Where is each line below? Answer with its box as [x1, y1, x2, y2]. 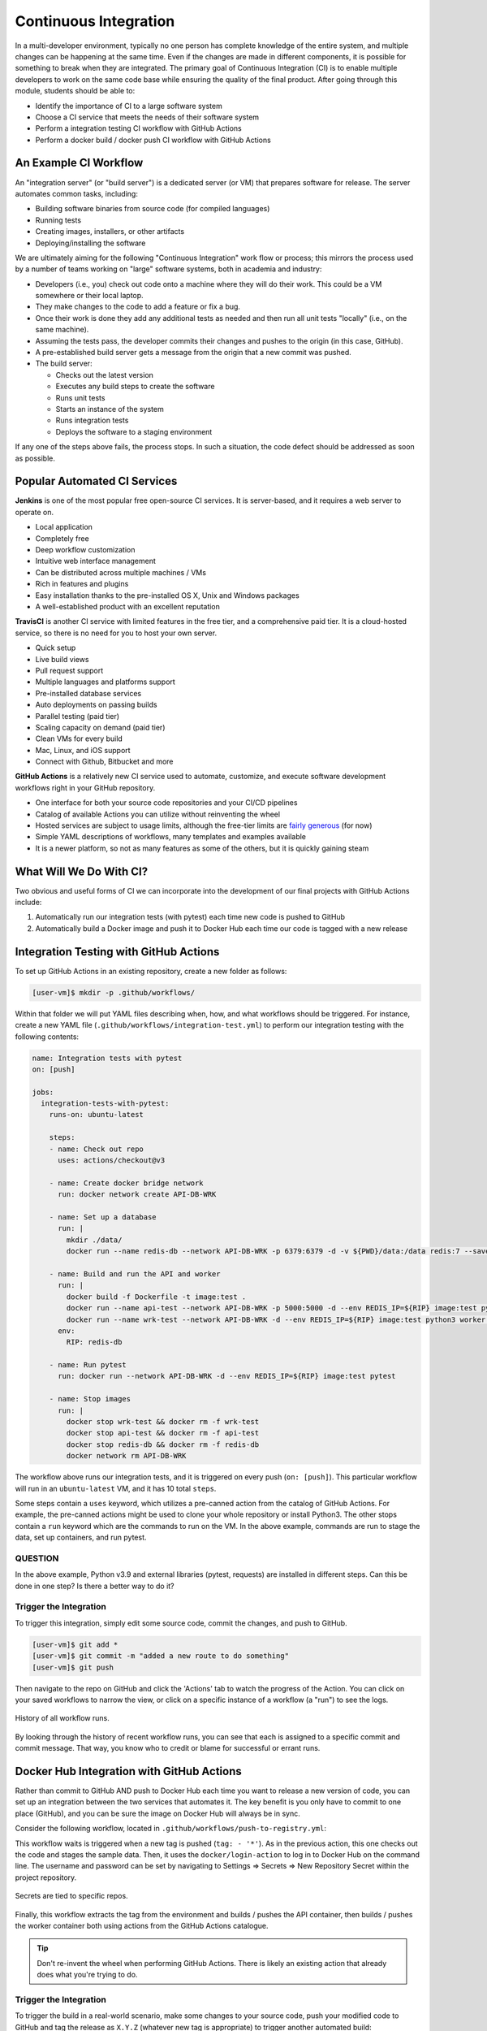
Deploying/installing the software [35, 238, 146, 248]
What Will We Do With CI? [15, 864, 149, 878]
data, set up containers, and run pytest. [15, 1532, 147, 1543]
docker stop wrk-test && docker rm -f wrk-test [66, 1418, 260, 1427]
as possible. [15, 453, 56, 463]
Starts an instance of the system [55, 405, 164, 414]
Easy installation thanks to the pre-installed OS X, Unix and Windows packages [35, 590, 300, 600]
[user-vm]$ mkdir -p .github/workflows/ [32, 988, 195, 997]
